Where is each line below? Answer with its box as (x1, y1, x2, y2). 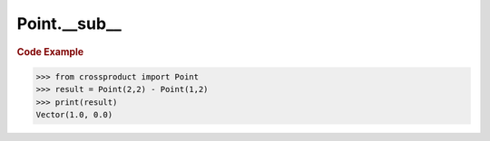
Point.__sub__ (16, 14, 122, 33)
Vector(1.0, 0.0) (35, 109, 113, 120)
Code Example (16, 45, 84, 58)
